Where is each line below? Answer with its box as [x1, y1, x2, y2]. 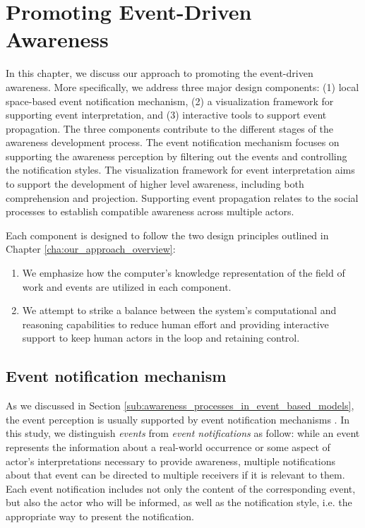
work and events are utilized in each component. [22, 279, 232, 294]
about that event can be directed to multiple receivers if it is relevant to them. [6, 467, 345, 482]
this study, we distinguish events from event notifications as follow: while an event [6, 426, 360, 440]
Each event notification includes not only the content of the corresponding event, [6, 481, 356, 496]
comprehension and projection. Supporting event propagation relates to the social [6, 190, 359, 205]
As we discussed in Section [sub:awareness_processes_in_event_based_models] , [6, 398, 354, 413]
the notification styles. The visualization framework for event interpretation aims [6, 162, 355, 177]
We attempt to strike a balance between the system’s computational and [22, 303, 337, 318]
